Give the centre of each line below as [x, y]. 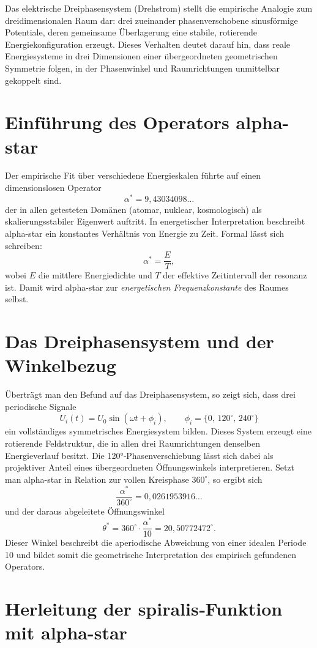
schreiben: [24, 245]
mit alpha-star [66, 632]
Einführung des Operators [117, 122]
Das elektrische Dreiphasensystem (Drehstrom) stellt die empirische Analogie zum [159, 8]
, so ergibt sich [235, 479]
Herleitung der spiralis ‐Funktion [144, 609]
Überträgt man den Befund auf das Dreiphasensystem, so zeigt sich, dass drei [150, 394]
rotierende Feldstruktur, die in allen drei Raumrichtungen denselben [132, 443]
